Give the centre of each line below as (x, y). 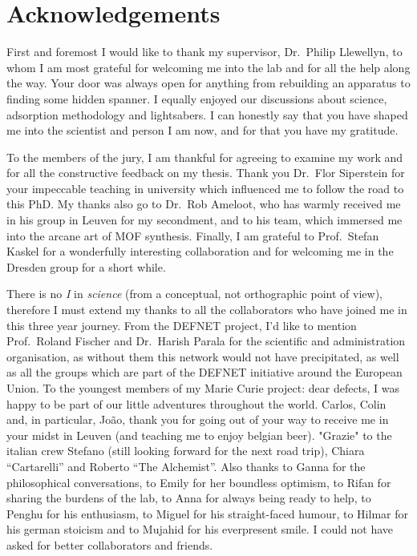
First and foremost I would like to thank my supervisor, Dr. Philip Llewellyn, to (204, 52)
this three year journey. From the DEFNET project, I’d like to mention (182, 325)
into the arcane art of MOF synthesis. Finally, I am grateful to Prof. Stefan (193, 235)
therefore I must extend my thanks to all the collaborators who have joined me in (207, 310)
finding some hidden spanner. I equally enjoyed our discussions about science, (197, 98)
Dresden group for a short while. (86, 266)
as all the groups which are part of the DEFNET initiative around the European (204, 372)
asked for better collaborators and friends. (110, 544)
